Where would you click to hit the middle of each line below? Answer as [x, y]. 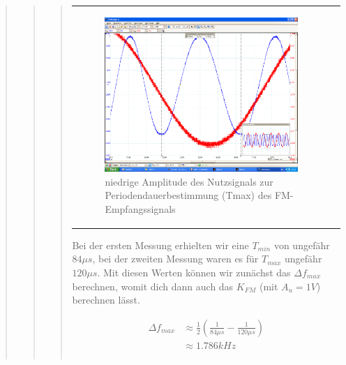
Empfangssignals [140, 208]
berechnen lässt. [106, 300]
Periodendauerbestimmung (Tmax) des [188, 195]
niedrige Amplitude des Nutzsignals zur [189, 181]
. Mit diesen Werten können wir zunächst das [194, 273]
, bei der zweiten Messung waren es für [175, 259]
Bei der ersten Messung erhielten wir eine [160, 245]
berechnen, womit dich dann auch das [153, 286]
